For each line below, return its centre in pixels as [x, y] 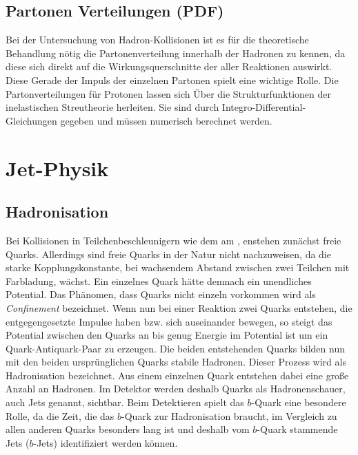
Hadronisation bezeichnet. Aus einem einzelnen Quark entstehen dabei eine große [177, 375]
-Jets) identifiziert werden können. [106, 442]
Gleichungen [31, 120]
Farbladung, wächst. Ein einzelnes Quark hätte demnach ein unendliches [159, 281]
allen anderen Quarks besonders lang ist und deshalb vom [128, 429]
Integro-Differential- [264, 107]
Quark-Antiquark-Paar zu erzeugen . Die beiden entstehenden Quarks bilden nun [175, 348]
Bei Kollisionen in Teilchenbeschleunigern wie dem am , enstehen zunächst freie [173, 240]
